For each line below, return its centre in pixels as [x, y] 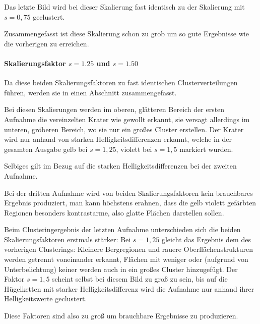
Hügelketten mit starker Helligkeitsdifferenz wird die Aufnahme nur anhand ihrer [129, 288]
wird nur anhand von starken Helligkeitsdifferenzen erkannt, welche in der [118, 139]
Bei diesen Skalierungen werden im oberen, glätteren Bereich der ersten [114, 109]
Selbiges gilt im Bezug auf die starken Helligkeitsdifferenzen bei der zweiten [120, 166]
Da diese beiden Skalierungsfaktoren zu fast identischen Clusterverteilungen [121, 83]
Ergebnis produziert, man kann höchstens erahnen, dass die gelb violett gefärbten [130, 203]
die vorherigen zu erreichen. [47, 43]
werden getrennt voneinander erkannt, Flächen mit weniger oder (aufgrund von [126, 259]
